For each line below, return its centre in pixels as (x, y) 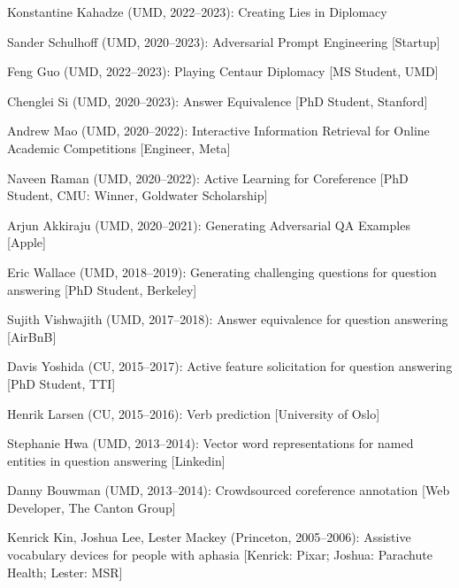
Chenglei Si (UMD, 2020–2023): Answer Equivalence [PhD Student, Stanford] (218, 101)
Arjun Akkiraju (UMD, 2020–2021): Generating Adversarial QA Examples (209, 224)
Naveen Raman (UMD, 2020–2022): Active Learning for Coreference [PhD (208, 178)
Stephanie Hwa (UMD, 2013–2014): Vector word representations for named (210, 443)
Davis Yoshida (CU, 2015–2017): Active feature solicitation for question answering (230, 366)
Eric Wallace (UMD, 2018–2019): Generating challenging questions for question (222, 271)
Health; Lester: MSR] (65, 572)
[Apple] (27, 242)
